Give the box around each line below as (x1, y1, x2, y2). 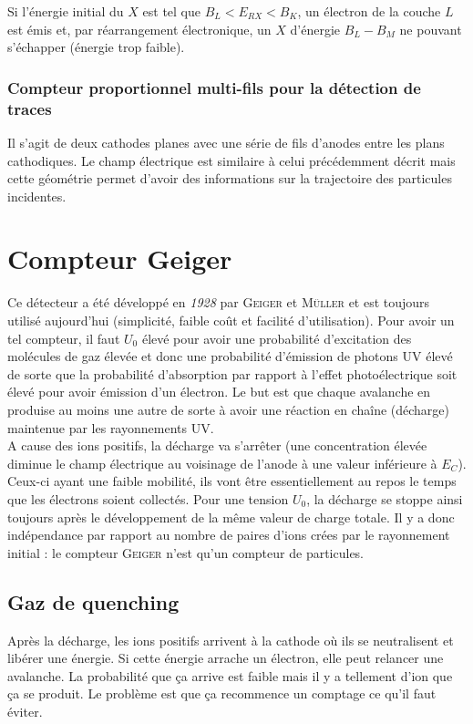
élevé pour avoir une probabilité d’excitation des (141, 328, 412, 347)
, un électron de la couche (297, 2, 441, 20)
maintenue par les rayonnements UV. (7, 418, 214, 437)
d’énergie (290, 19, 341, 38)
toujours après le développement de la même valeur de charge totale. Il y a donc (7, 507, 455, 526)
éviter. (7, 701, 43, 720)
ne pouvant (399, 19, 462, 38)
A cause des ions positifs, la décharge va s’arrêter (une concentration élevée (7, 436, 427, 455)
